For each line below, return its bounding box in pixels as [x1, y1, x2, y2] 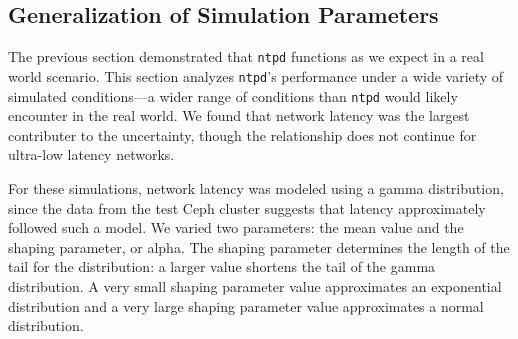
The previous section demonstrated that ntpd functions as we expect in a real [8, 46, 484, 67]
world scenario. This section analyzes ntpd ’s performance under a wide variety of [8, 65, 504, 86]
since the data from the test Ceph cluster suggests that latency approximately [8, 197, 486, 218]
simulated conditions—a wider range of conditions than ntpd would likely [8, 85, 458, 106]
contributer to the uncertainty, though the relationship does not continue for [8, 124, 477, 145]
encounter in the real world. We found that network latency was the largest [8, 105, 470, 126]
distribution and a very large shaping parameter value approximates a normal [8, 295, 484, 316]
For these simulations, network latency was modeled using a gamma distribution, [8, 177, 504, 198]
